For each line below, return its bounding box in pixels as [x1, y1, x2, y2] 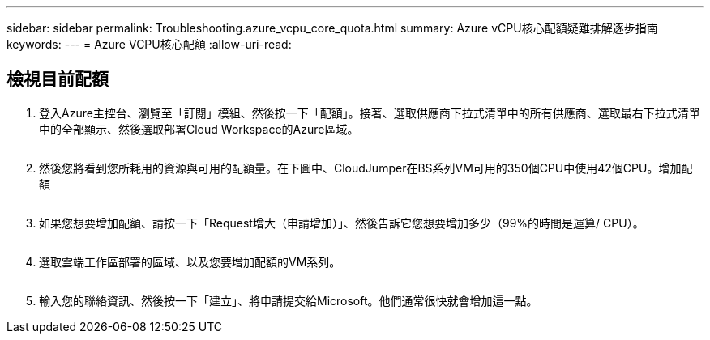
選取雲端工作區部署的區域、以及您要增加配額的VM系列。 [39, 254, 341, 269]
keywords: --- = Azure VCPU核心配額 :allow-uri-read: [6, 37, 292, 51]
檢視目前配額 [6, 69, 109, 90]
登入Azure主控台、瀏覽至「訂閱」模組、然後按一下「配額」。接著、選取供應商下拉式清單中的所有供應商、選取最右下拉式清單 [39, 105, 700, 120]
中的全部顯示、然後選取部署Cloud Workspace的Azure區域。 [39, 121, 359, 136]
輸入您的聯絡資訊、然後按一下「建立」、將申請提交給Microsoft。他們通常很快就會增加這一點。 [39, 293, 538, 308]
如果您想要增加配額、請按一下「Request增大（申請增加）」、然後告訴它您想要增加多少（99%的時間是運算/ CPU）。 [39, 215, 644, 230]
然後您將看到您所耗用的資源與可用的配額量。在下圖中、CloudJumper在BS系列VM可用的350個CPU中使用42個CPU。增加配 [39, 160, 693, 175]
